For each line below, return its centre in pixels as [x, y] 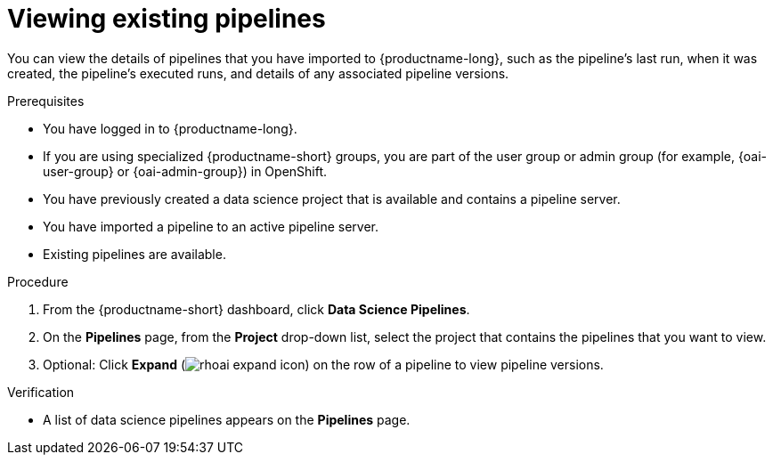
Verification [41, 392]
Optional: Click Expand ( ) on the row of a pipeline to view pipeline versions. [323, 364]
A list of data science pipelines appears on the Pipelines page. [227, 419]
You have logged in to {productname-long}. [170, 128]
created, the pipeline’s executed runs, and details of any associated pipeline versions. [258, 73]
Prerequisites [46, 101]
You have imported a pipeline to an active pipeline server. [211, 226]
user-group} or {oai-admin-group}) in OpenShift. [185, 171]
